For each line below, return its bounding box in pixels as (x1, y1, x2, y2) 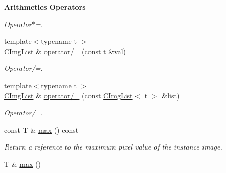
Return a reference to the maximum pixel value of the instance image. (4, 141, 222, 152)
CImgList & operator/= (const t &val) (4, 45, 126, 56)
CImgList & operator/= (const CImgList (4, 90, 133, 101)
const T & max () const (4, 124, 79, 135)
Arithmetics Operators (4, 2, 86, 12)
